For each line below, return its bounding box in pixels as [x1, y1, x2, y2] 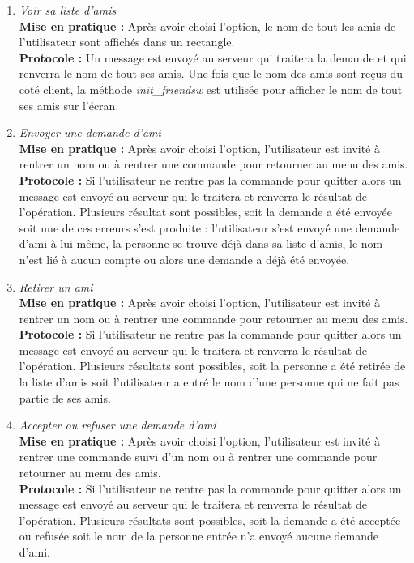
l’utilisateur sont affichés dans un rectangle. [19, 33, 235, 50]
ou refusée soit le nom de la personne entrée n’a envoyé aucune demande [19, 527, 379, 544]
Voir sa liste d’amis [19, 2, 117, 18]
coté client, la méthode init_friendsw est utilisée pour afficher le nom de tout [19, 80, 403, 97]
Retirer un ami [19, 278, 93, 295]
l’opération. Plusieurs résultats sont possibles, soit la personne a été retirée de [19, 357, 406, 374]
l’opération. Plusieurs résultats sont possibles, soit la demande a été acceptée [19, 511, 401, 528]
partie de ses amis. [19, 389, 111, 406]
